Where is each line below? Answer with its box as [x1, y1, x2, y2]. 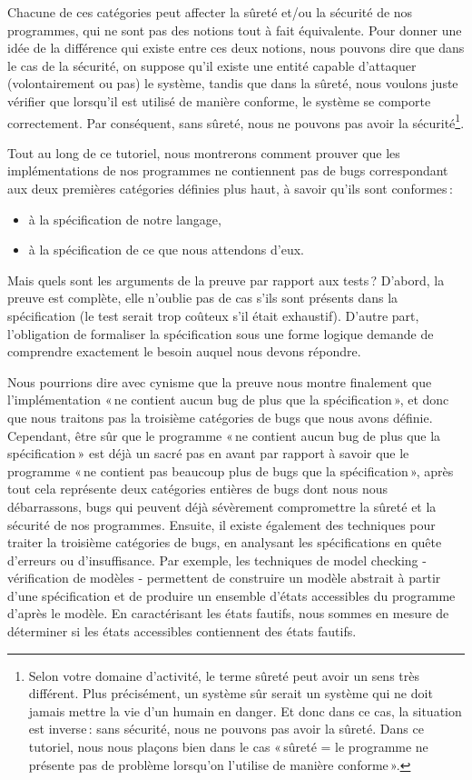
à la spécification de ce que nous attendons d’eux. [28, 240, 304, 259]
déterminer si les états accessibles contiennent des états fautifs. [7, 622, 357, 641]
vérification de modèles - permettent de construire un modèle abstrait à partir [7, 568, 441, 587]
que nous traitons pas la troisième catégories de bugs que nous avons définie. [7, 407, 433, 426]
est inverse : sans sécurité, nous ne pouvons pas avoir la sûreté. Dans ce [28, 719, 424, 738]
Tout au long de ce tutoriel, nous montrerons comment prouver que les [7, 143, 400, 162]
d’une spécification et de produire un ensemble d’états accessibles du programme [7, 585, 456, 605]
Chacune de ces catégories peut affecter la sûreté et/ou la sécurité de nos [7, 3, 413, 21]
